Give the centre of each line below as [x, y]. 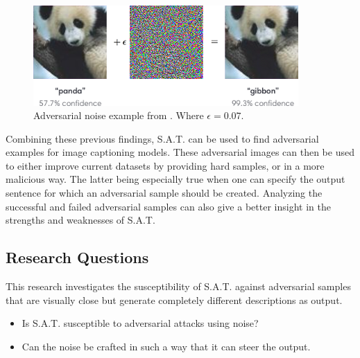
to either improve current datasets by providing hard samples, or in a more [165, 165]
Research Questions [77, 257]
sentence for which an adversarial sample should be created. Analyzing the [164, 193]
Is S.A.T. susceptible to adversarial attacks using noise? [140, 323]
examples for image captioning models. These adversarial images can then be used [180, 152]
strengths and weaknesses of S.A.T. [80, 220]
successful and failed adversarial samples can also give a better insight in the [168, 206]
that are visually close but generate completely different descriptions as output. [174, 299]
